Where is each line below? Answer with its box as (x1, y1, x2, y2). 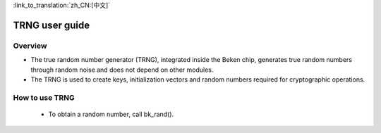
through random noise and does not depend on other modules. (30, 65, 214, 74)
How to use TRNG (13, 92, 75, 102)
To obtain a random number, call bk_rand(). (48, 110, 174, 118)
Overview (13, 41, 47, 51)
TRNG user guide (13, 19, 90, 31)
